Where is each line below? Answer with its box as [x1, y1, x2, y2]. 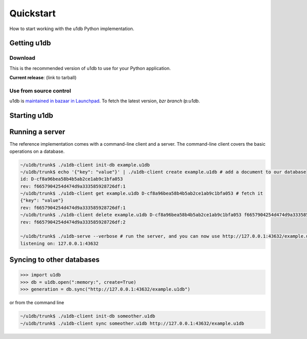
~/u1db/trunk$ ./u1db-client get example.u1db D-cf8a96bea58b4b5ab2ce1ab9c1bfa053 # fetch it [20, 191, 264, 196]
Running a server [9, 128, 65, 137]
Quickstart [9, 8, 56, 19]
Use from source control [9, 87, 71, 94]
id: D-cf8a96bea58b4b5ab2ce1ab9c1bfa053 [20, 176, 123, 182]
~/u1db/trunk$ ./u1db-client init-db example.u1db [20, 162, 150, 168]
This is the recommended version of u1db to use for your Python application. [9, 65, 171, 71]
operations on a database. [9, 148, 65, 154]
